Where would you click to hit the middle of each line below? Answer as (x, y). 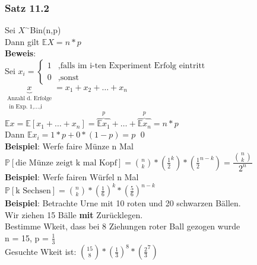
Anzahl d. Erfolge (29, 98)
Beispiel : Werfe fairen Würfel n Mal (72, 176)
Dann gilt (22, 41)
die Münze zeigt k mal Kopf (66, 163)
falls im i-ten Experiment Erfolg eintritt (133, 66)
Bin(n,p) (45, 30)
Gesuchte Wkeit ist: (41, 251)
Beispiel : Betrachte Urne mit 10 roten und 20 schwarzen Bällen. (123, 203)
